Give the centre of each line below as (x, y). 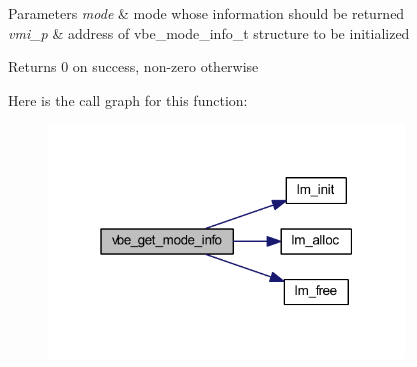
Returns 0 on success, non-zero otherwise (133, 66)
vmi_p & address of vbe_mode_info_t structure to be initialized (209, 32)
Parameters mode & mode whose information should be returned (206, 13)
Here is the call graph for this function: (128, 99)
